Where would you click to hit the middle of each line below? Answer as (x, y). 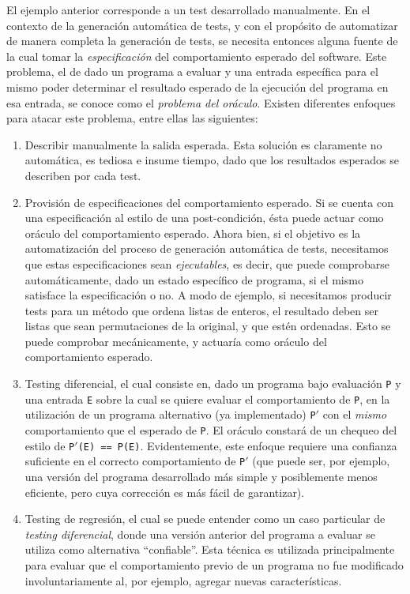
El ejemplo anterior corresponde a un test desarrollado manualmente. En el (188, 9)
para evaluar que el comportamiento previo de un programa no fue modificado (214, 564)
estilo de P (50, 445)
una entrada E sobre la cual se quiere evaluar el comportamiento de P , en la (207, 399)
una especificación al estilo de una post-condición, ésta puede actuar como (204, 218)
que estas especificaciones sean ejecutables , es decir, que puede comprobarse (207, 263)
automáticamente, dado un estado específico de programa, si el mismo (194, 279)
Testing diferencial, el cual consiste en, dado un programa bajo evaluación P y (213, 383)
